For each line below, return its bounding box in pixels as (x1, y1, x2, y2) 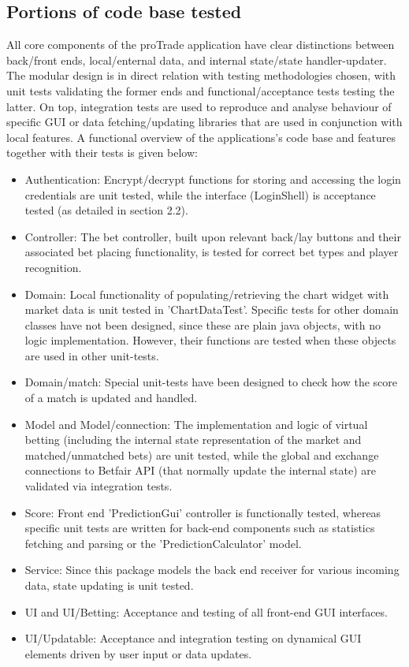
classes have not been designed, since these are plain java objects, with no (24, 316, 381, 333)
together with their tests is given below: (6, 144, 198, 161)
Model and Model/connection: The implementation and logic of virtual (24, 415, 368, 432)
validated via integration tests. (24, 478, 173, 494)
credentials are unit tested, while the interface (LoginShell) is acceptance (24, 186, 376, 203)
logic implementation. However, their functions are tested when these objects (24, 332, 396, 348)
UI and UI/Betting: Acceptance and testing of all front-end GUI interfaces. (24, 603, 388, 620)
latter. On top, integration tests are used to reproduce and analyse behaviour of (6, 98, 392, 114)
